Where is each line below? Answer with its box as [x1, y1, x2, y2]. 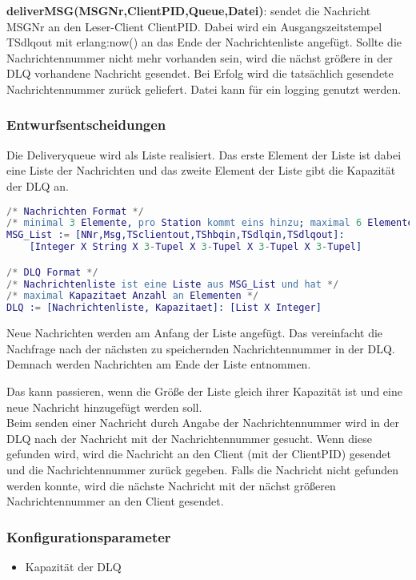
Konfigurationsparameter [6, 526, 171, 546]
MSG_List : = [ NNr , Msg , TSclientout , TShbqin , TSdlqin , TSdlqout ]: [6, 229, 345, 241]
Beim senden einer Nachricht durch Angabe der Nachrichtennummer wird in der [6, 414, 399, 431]
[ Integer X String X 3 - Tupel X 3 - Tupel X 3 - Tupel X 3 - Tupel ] [29, 241, 362, 253]
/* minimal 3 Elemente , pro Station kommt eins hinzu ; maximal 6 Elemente [6, 217, 414, 229]
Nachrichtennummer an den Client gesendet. [6, 493, 224, 510]
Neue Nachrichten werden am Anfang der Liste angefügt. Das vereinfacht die [6, 324, 383, 341]
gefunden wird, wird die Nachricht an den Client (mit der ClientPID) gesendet [6, 445, 391, 462]
